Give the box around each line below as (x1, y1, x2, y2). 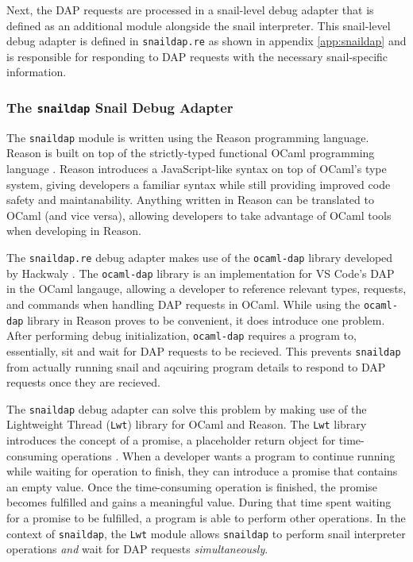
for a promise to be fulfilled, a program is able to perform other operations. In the (6, 510, 406, 526)
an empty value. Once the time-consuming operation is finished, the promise (6, 478, 378, 495)
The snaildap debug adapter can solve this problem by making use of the (6, 400, 367, 417)
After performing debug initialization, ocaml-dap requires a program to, (6, 327, 357, 344)
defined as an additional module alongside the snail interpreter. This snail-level (6, 17, 391, 33)
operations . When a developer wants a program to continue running (61, 447, 396, 464)
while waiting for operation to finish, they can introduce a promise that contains (6, 463, 398, 479)
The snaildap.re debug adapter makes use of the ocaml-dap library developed (6, 249, 393, 266)
